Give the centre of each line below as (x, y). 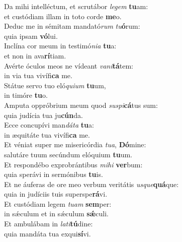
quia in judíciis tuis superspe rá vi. (56, 194)
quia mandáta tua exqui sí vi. (48, 233)
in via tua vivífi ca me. (38, 75)
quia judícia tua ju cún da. (43, 115)
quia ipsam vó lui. (31, 36)
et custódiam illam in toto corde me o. (63, 16)
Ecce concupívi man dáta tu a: (49, 125)
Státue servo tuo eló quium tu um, (55, 85)
